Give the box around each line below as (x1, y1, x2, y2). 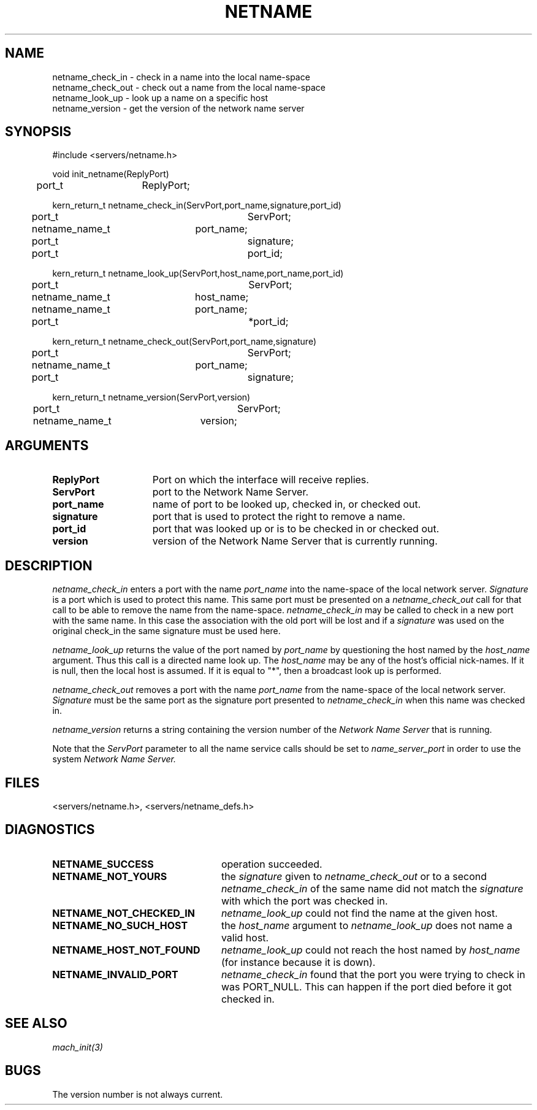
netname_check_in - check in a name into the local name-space (52, 71, 310, 82)
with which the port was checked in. (221, 894, 388, 907)
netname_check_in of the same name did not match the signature (221, 882, 524, 895)
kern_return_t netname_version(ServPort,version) (52, 392, 251, 403)
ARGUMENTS (5, 437, 89, 453)
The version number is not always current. (52, 1089, 223, 1100)
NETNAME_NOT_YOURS (52, 870, 167, 882)
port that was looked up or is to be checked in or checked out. (152, 522, 440, 535)
